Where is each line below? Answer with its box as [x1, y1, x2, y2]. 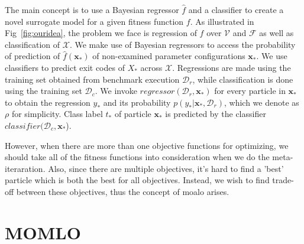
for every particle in [214, 84, 286, 97]
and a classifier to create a [188, 4, 284, 15]
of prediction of [5, 50, 60, 62]
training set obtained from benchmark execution [5, 73, 180, 85]
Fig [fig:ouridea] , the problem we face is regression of [5, 27, 197, 39]
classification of [5, 38, 60, 50]
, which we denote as [224, 96, 299, 108]
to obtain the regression [5, 96, 90, 108]
